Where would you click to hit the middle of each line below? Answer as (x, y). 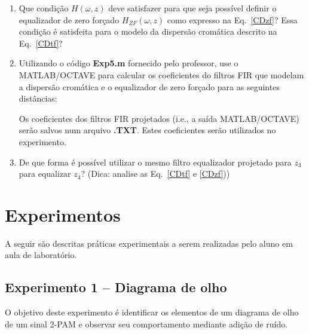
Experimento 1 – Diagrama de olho (116, 287)
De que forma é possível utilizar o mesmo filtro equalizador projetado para (155, 162)
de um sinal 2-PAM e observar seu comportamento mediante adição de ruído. (146, 324)
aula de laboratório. (41, 255)
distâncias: (38, 98)
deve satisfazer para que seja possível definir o (192, 8)
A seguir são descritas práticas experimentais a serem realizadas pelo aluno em (149, 243)
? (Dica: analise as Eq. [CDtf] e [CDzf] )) (155, 174)
